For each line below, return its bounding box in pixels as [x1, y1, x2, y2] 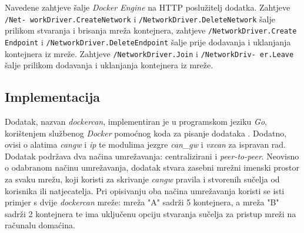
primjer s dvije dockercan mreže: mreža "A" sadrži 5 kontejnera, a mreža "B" [5, 196, 279, 208]
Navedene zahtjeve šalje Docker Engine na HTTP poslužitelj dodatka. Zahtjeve [5, 1, 290, 13]
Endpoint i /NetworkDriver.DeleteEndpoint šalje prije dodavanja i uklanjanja [5, 35, 291, 48]
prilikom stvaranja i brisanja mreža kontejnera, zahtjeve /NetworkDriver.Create [5, 24, 297, 36]
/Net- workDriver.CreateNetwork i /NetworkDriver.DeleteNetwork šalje [5, 12, 276, 25]
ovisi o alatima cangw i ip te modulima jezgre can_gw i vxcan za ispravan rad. [5, 138, 286, 151]
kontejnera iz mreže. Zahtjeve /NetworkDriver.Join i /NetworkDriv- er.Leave [5, 47, 294, 59]
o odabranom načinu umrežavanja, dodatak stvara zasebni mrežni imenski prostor [5, 161, 300, 174]
